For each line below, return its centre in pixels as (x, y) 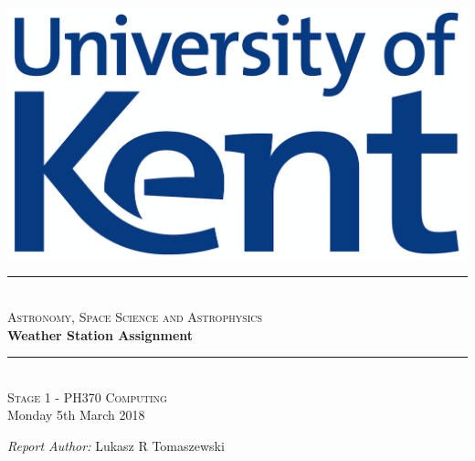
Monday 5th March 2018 (76, 415)
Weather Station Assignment (100, 334)
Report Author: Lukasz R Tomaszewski (116, 446)
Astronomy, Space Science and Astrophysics (135, 317)
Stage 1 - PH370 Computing (87, 397)
